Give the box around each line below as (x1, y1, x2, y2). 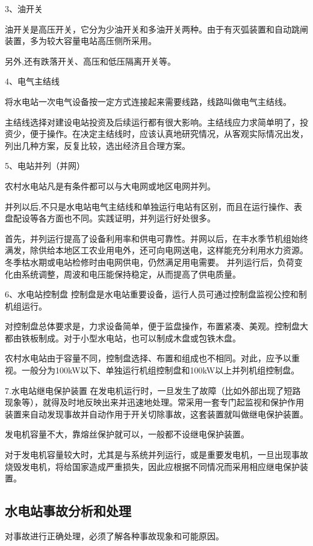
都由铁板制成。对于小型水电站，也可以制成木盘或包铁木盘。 (5, 331, 241, 344)
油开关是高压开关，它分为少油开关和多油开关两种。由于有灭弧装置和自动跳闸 (5, 22, 308, 35)
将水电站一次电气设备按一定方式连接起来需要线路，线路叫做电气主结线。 (5, 95, 291, 107)
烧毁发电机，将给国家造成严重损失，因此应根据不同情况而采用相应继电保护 (5, 460, 300, 472)
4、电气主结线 (5, 75, 60, 87)
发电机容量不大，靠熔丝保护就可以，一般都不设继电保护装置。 (5, 428, 249, 440)
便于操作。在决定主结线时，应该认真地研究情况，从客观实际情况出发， (29, 127, 308, 140)
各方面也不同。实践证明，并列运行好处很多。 (38, 212, 215, 224)
